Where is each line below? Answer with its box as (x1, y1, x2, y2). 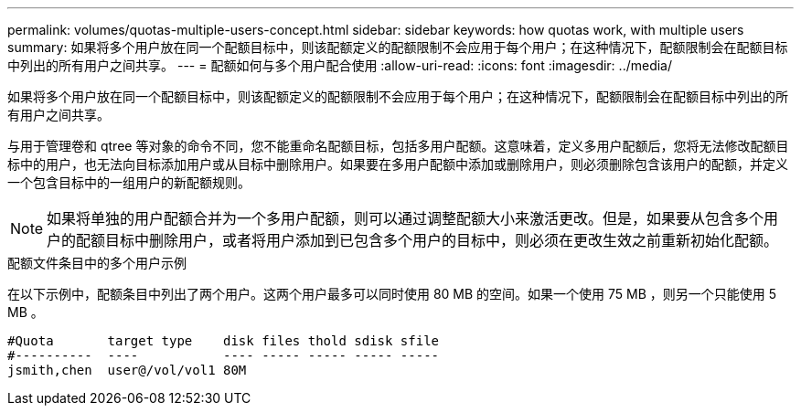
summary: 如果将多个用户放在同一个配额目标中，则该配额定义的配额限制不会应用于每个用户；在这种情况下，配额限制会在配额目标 (7, 39, 788, 55)
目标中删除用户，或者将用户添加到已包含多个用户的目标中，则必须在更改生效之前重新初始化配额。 (105, 231, 779, 249)
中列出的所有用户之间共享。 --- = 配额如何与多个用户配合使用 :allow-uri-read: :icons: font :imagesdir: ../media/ (7, 58, 673, 73)
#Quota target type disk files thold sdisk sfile (7, 334, 440, 348)
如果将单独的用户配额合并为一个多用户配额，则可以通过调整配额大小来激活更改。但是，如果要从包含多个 (47, 209, 764, 228)
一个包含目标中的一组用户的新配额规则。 (7, 175, 251, 190)
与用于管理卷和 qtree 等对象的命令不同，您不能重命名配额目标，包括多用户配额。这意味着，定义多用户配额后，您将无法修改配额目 (7, 138, 789, 154)
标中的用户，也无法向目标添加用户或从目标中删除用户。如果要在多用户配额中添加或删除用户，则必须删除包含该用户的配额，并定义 (7, 156, 788, 172)
